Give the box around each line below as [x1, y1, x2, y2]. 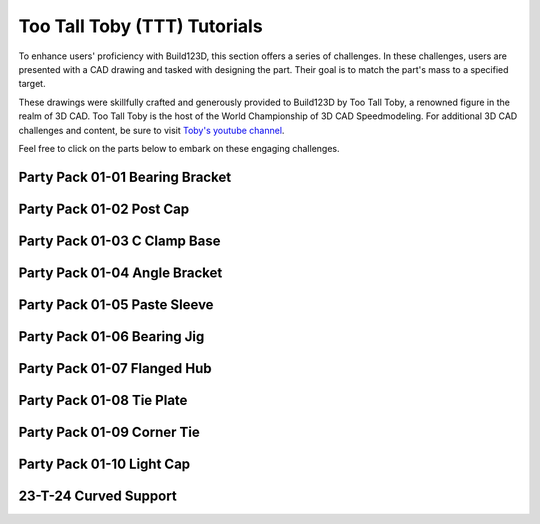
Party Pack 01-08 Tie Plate [18, 391, 188, 409]
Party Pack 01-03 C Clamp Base [18, 232, 221, 249]
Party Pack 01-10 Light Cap [18, 455, 191, 472]
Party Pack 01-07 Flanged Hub [18, 360, 212, 377]
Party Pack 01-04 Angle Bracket [18, 264, 223, 281]
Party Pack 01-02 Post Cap [18, 200, 190, 217]
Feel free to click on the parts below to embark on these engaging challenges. [18, 142, 340, 154]
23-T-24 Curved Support [18, 487, 177, 504]
